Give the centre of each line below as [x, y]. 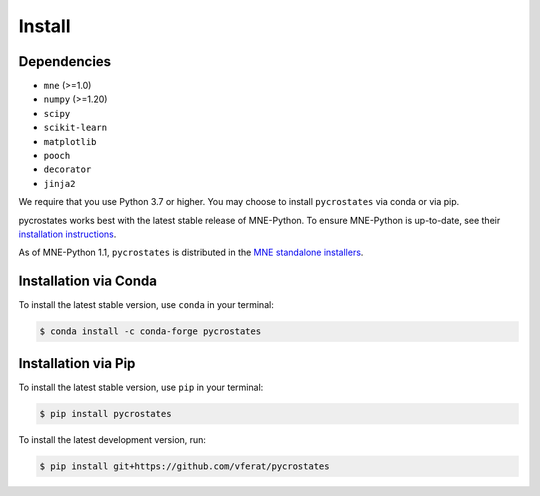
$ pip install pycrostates [105, 413]
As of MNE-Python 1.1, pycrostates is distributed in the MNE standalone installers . [191, 252]
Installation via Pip [77, 363]
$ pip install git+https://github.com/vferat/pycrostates [184, 466]
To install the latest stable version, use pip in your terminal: [141, 387]
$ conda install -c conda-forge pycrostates [150, 331]
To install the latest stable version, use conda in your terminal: [146, 305]
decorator [67, 169]
